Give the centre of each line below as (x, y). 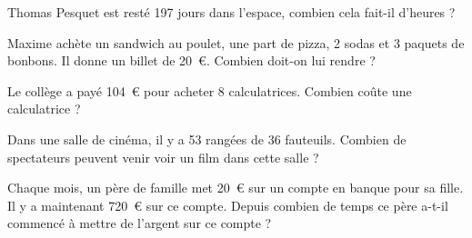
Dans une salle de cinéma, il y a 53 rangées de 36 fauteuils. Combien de (207, 139)
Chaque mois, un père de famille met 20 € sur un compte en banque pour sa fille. (236, 188)
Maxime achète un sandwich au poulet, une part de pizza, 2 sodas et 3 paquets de (236, 42)
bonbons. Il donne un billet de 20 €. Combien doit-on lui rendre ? (191, 60)
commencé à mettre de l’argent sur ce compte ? (140, 223)
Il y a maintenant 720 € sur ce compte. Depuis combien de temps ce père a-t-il (228, 205)
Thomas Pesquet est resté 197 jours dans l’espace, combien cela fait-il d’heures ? (231, 12)
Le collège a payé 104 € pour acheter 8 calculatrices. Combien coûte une (210, 90)
